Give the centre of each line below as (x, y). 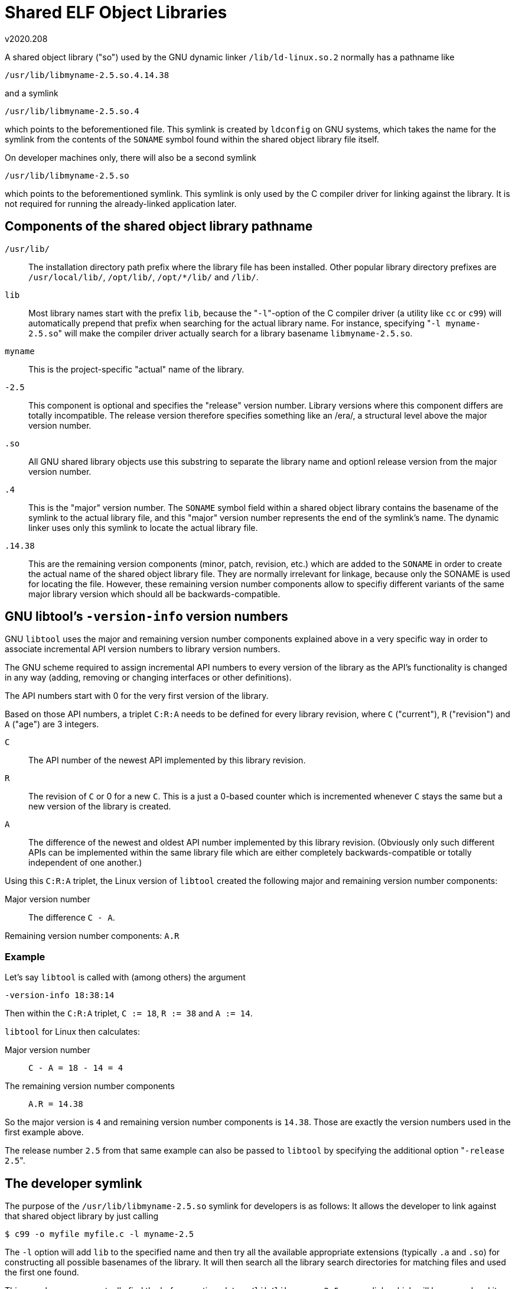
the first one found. (42, 1272)
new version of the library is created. (100, 807)
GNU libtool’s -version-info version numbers (146, 617)
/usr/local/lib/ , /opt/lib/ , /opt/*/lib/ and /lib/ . (144, 277)
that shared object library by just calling (82, 1216)
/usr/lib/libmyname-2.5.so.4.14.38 (87, 75)
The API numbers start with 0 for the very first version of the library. (137, 696)
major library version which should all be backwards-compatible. (154, 594)
